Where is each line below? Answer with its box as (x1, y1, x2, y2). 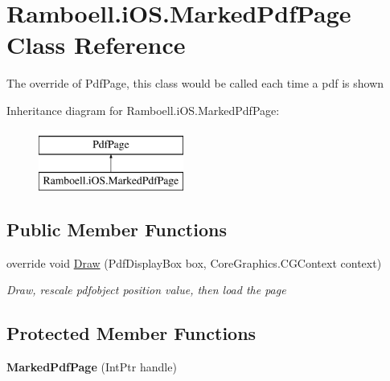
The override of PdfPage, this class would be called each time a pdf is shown (6, 75, 384, 92)
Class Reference (6, 28, 186, 61)
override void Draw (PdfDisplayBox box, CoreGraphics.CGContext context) (6, 254, 382, 271)
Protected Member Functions (6, 321, 257, 346)
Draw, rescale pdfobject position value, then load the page (6, 281, 286, 298)
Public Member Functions (6, 217, 227, 242)
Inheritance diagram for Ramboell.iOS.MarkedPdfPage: (6, 101, 280, 118)
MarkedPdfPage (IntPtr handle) (6, 358, 177, 375)
